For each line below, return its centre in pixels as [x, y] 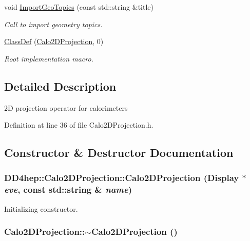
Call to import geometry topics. [53, 24]
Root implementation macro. [49, 58]
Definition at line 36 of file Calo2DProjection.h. [79, 125]
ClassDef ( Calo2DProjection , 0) [54, 41]
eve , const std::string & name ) [68, 189]
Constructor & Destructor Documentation [119, 153]
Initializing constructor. [41, 208]
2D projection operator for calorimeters [66, 107]
